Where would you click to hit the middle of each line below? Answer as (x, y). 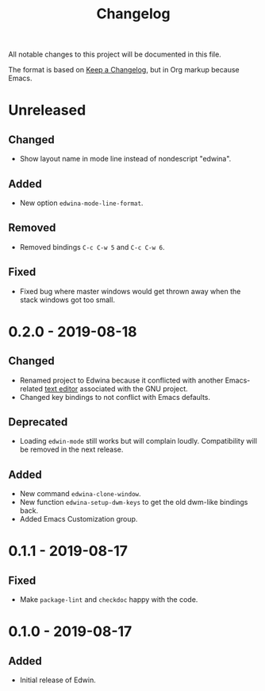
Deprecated (38, 422)
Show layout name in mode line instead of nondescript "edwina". (125, 159)
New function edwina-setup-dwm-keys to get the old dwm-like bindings (134, 503)
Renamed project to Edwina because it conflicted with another (121, 380)
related (31, 388)
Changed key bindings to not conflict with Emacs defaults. (115, 397)
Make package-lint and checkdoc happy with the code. (109, 600)
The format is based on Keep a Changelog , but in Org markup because (124, 70)
